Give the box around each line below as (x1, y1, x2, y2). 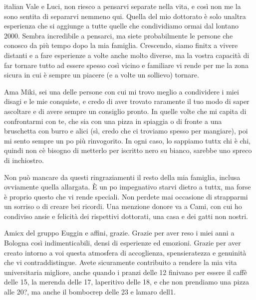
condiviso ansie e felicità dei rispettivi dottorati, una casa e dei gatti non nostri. (4, 210, 248, 221)
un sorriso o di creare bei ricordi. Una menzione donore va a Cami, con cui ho (4, 201, 242, 211)
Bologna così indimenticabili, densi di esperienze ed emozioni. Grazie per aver (4, 237, 241, 248)
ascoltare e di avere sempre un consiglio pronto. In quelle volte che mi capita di (4, 105, 247, 116)
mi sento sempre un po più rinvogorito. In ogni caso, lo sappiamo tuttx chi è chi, (4, 135, 251, 145)
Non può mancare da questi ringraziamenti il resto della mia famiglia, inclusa (4, 171, 241, 182)
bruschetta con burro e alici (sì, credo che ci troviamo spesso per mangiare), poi (4, 125, 248, 136)
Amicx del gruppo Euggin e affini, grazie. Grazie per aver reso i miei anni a (4, 227, 235, 238)
